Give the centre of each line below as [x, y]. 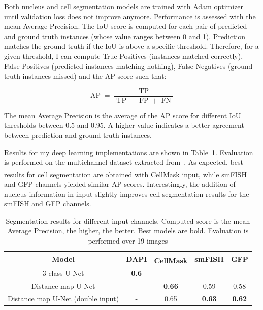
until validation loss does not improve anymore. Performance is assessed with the [130, 16]
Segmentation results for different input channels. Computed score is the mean [128, 220]
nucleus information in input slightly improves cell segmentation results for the [127, 194]
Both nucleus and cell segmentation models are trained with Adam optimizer [124, 6]
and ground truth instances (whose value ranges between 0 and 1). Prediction [125, 36]
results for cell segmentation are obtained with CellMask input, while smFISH [125, 174]
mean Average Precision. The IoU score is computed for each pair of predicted [126, 26]
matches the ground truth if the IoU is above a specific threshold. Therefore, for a [131, 46]
